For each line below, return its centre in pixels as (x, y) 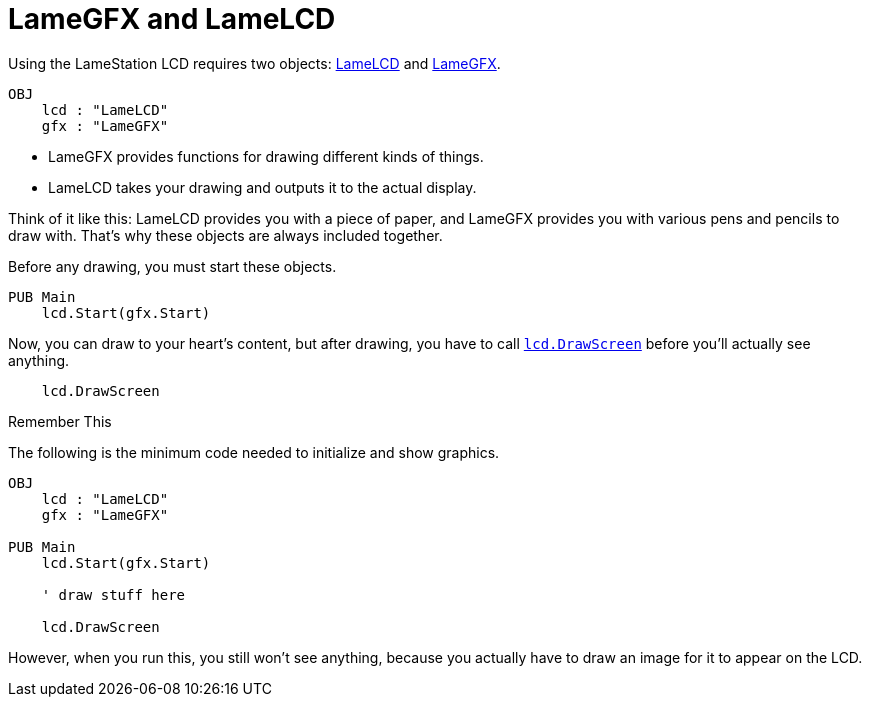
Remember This (60, 421)
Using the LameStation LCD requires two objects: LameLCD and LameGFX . (254, 63)
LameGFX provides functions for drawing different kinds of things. (266, 156)
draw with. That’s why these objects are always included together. (225, 235)
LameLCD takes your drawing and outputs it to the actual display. (262, 187)
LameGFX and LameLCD (172, 19)
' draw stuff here (113, 594)
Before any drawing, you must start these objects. (172, 266)
